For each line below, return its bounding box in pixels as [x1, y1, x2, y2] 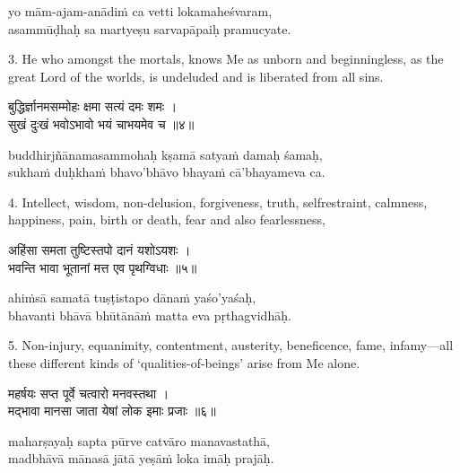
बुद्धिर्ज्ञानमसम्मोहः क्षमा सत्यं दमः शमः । [8, 97, 178, 116]
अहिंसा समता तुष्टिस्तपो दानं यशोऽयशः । [8, 240, 191, 258]
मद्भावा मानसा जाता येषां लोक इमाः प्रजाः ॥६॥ [8, 401, 216, 420]
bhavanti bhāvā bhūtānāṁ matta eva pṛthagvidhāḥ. [8, 305, 291, 324]
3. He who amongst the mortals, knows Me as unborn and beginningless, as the [8, 49, 444, 68]
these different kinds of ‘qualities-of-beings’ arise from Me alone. [8, 353, 360, 372]
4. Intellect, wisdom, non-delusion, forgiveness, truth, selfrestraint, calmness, [8, 192, 428, 211]
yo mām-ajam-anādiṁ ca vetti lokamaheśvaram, [8, 2, 273, 20]
